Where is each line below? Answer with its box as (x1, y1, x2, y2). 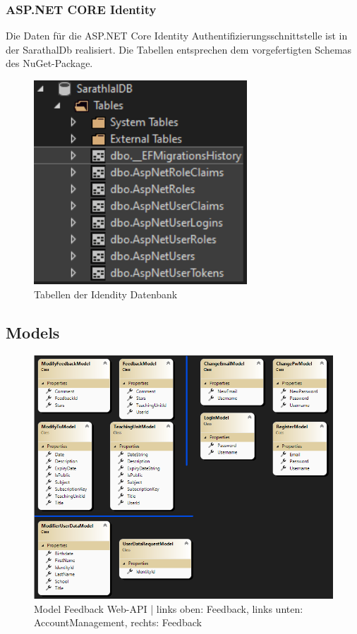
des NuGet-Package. (6, 56, 93, 71)
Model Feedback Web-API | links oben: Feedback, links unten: (34, 601, 303, 616)
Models (6, 321, 60, 343)
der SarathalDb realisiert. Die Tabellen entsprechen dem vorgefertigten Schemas (6, 42, 352, 56)
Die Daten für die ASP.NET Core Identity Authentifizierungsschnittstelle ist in (6, 28, 348, 43)
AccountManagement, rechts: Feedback (34, 615, 202, 630)
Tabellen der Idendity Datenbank (34, 286, 178, 301)
